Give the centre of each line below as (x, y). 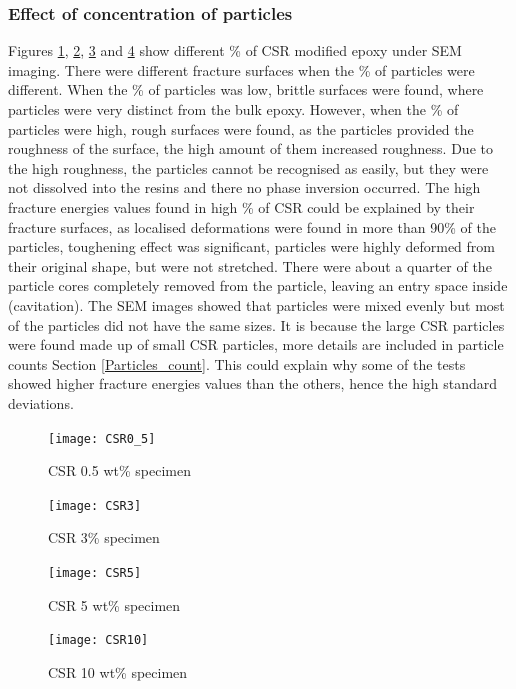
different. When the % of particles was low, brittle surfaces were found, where (246, 89)
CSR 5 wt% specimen (114, 604)
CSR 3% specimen (104, 537)
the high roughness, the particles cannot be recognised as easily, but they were (248, 167)
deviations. (41, 402)
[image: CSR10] (98, 640)
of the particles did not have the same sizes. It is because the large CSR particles (256, 324)
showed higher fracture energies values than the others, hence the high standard (253, 383)
